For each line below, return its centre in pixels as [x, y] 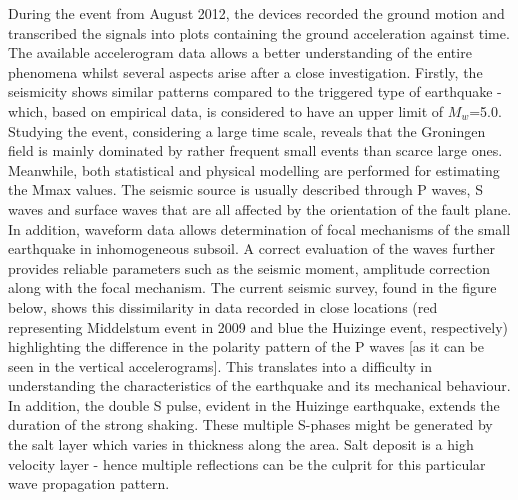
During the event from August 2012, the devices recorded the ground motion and [256, 13]
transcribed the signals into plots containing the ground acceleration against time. [259, 32]
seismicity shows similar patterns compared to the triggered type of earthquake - [255, 91]
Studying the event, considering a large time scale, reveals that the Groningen [247, 130]
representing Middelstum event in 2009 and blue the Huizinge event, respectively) [258, 326]
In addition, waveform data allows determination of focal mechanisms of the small [259, 228]
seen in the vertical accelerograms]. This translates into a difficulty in [220, 365]
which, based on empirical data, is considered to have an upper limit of [226, 110]
